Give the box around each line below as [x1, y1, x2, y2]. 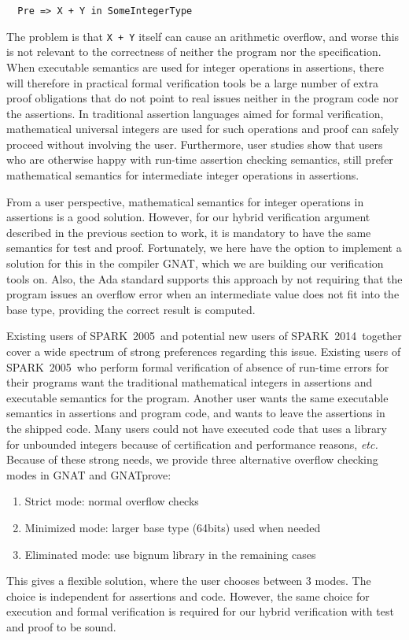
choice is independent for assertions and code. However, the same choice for [6, 587, 370, 604]
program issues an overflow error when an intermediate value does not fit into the [6, 286, 400, 302]
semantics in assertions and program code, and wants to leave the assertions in [6, 405, 385, 421]
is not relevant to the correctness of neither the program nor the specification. [6, 43, 381, 60]
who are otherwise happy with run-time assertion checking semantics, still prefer [6, 151, 393, 168]
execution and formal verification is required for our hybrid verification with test [6, 603, 394, 620]
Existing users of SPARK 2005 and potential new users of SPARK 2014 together [6, 327, 402, 344]
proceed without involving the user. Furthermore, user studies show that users [6, 135, 383, 152]
